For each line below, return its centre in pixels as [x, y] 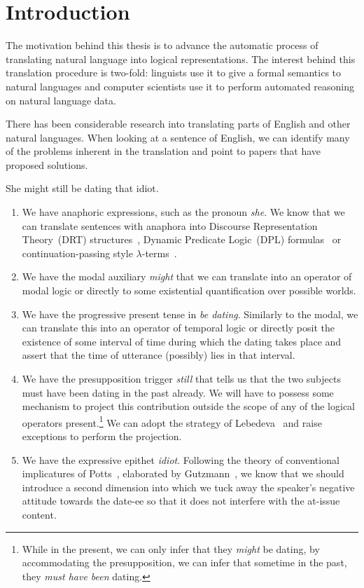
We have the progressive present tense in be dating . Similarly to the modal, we [190, 314]
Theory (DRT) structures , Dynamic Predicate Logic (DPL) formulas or [182, 239]
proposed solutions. [47, 164]
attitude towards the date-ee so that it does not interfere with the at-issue [181, 501]
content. [39, 514]
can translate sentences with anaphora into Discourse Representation [170, 225]
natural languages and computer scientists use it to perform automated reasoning [180, 86]
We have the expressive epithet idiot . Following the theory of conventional [181, 459]
